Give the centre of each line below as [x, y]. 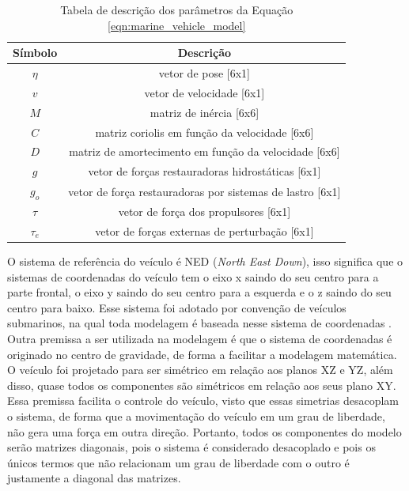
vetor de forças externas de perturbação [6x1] [204, 230]
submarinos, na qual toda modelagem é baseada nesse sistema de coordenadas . [199, 323]
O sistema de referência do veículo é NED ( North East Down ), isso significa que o [205, 261]
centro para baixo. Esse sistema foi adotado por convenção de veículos [177, 307]
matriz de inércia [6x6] [204, 112]
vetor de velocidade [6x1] [204, 92]
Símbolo [35, 53]
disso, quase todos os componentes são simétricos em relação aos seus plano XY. [202, 385]
